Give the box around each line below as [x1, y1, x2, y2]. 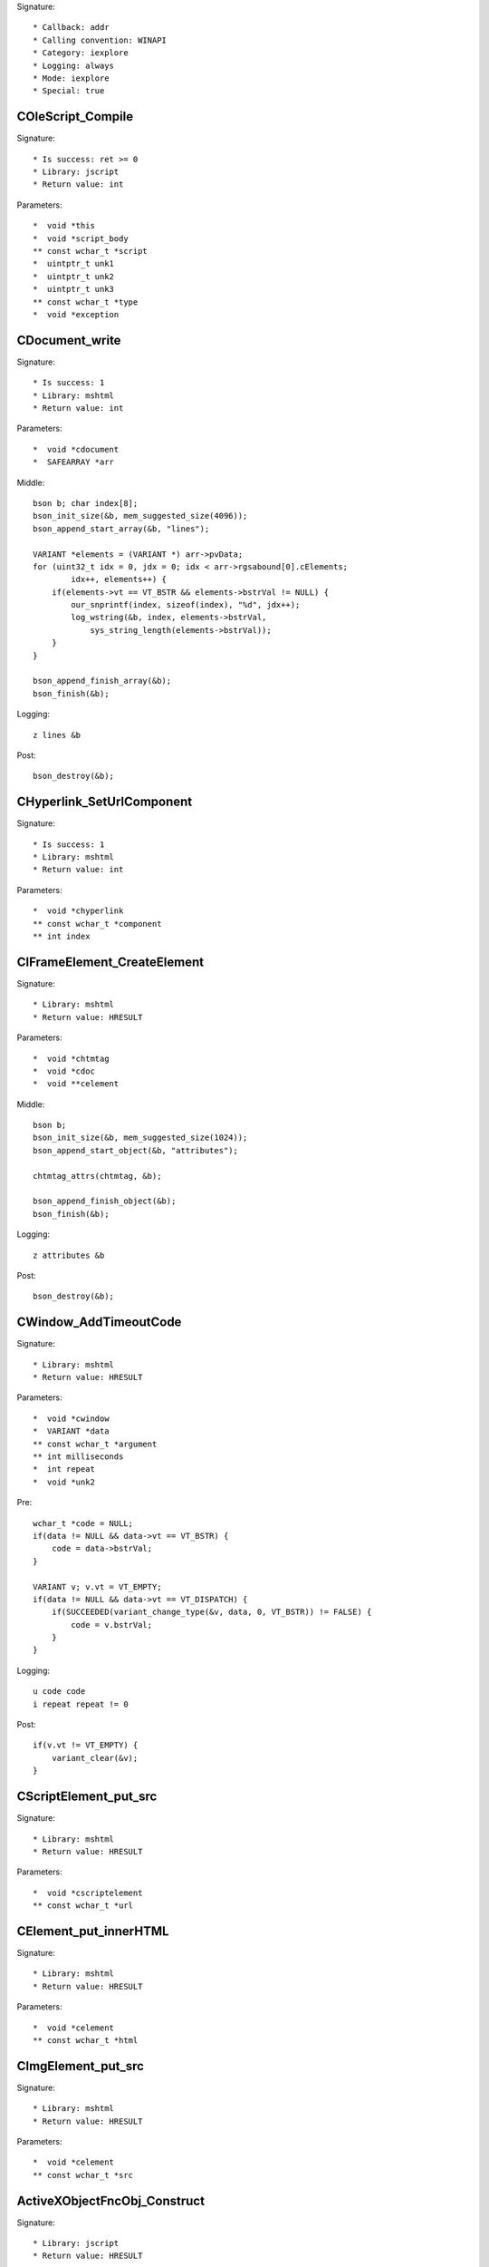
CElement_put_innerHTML [16, 1923, 169, 1939]
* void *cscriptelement [33, 1887, 143, 1898]
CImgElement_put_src [16, 2058, 145, 2074]
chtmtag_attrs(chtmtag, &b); [33, 1171, 162, 1181]
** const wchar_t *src [33, 2170, 134, 2180]
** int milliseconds [33, 1452, 124, 1462]
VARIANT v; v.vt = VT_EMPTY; [33, 1581, 162, 1591]
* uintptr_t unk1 [33, 258, 115, 269]
